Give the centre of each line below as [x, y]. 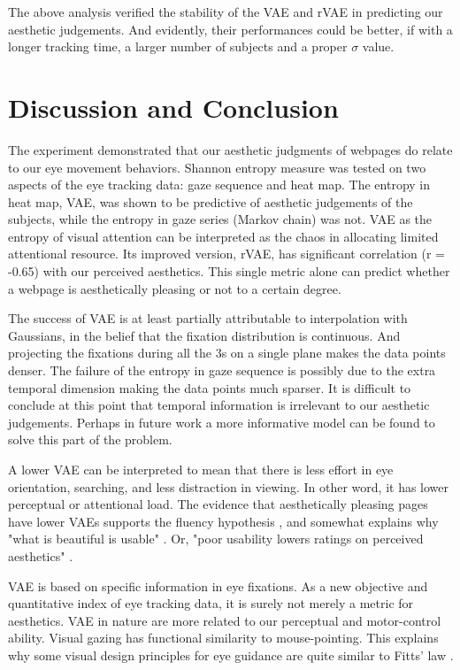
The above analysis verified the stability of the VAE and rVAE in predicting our [226, 12]
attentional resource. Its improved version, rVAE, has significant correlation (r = [227, 254]
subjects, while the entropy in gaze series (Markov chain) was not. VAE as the [220, 219]
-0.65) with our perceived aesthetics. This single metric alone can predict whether [229, 271]
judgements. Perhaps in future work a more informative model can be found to [222, 422]
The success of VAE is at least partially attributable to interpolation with [208, 318]
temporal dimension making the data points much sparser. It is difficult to [210, 387]
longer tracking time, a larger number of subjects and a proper [178, 46]
